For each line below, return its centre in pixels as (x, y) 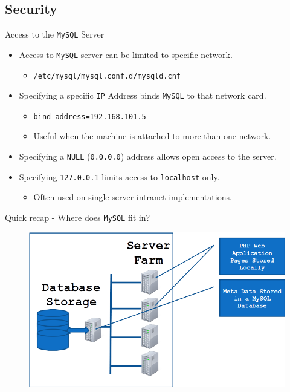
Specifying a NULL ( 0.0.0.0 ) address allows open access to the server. (148, 156)
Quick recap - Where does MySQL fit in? (78, 217)
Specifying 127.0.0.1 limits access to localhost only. (119, 176)
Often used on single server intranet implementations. (133, 197)
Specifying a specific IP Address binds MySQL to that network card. (143, 95)
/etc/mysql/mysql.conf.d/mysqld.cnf (107, 76)
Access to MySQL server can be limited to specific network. (126, 54)
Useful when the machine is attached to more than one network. (152, 136)
